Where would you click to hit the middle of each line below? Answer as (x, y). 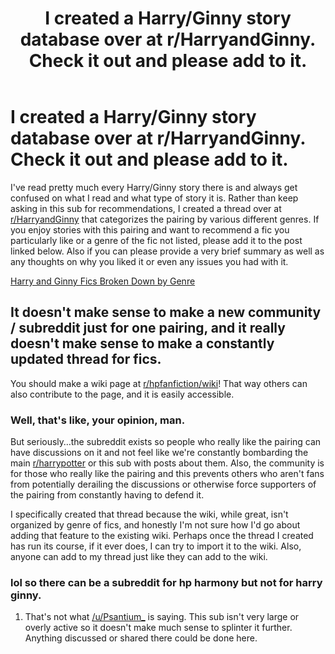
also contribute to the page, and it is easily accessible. (122, 394)
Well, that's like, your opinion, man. (98, 420)
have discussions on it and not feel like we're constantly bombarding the (159, 453)
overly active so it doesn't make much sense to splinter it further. (158, 628)
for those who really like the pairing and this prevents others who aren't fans (167, 474)
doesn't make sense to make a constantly (142, 343)
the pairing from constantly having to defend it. (107, 495)
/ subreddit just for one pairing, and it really (148, 328)
